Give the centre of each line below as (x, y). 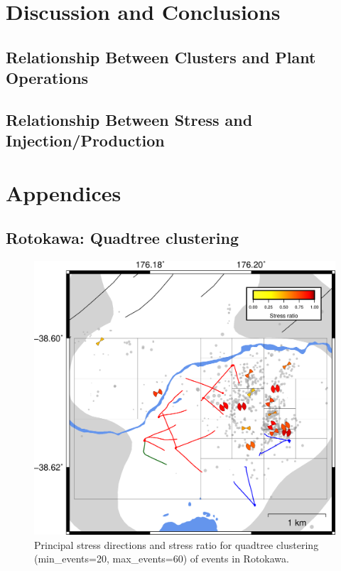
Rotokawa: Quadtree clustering (122, 238)
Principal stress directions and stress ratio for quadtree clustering (177, 544)
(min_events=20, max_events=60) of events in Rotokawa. (162, 559)
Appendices (64, 192)
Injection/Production (85, 140)
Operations (47, 78)
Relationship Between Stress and (129, 119)
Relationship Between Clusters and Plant (161, 57)
